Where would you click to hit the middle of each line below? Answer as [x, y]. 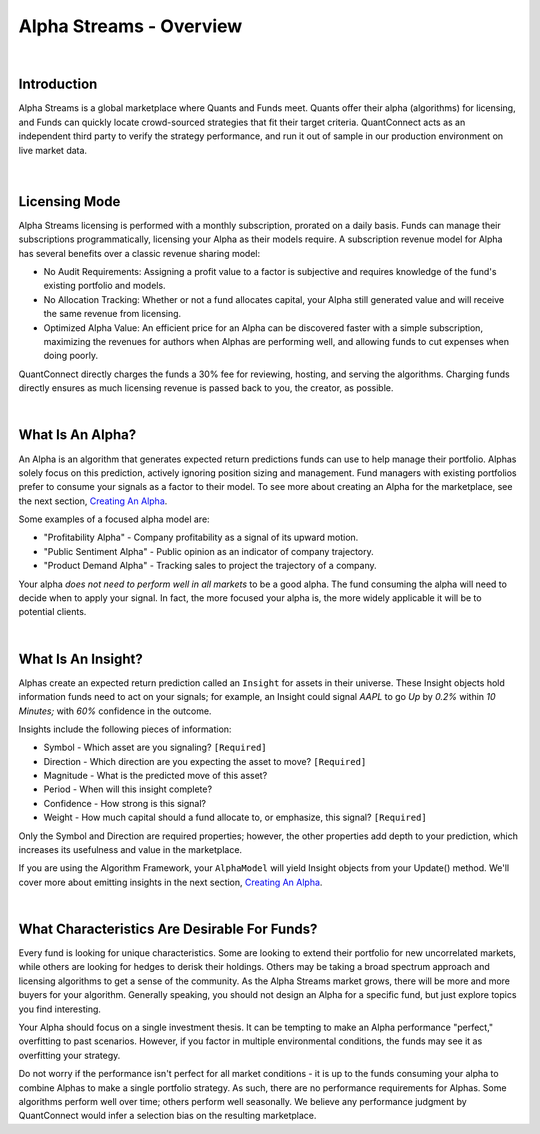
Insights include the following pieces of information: [125, 729]
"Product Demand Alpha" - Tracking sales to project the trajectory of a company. [210, 566]
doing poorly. [71, 356]
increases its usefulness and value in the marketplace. [130, 850]
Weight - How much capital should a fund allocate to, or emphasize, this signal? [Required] [235, 817]
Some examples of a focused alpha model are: [114, 519]
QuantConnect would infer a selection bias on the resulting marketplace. [167, 1116]
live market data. [53, 150]
